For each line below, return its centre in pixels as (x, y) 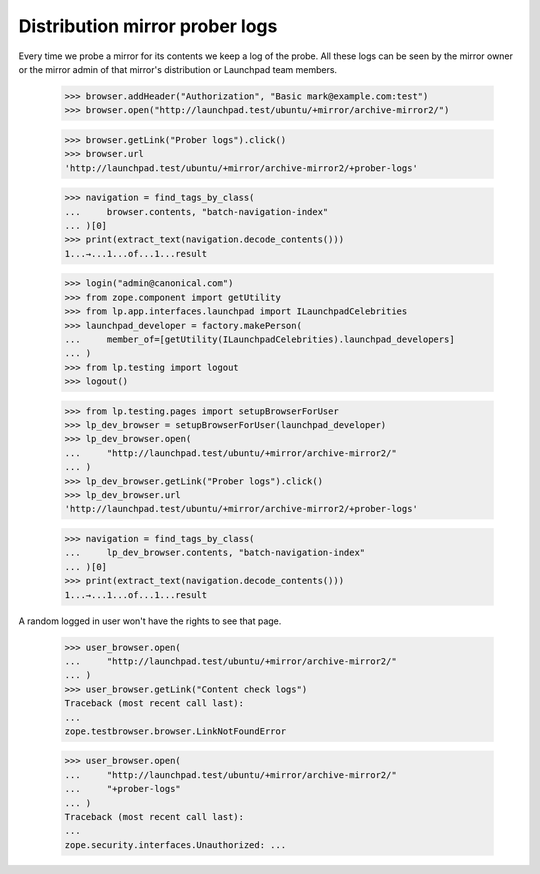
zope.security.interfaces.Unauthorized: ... (175, 844)
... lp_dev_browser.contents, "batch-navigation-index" (215, 553)
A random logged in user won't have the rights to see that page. (150, 621)
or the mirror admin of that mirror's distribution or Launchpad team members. (178, 69)
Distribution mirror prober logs (148, 26)
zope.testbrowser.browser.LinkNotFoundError (175, 731)
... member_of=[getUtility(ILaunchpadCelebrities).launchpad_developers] (259, 339)
